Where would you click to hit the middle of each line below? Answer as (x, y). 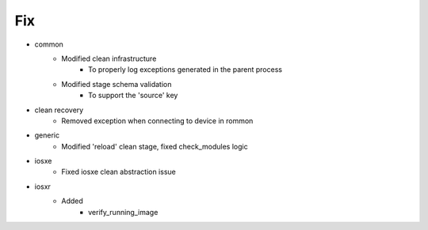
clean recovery (59, 110)
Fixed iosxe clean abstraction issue (118, 172)
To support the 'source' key (133, 96)
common (49, 44)
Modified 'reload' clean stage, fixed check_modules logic (155, 146)
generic (47, 135)
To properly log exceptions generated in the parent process (185, 70)
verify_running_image (123, 212)
